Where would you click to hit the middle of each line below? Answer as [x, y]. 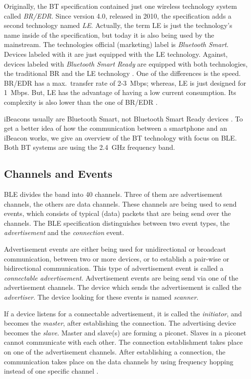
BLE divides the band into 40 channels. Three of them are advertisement [113, 194]
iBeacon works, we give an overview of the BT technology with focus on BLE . [120, 137]
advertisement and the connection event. [64, 232]
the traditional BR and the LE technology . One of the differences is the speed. [122, 73]
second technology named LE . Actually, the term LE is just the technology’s [118, 25]
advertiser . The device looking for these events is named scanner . [101, 297]
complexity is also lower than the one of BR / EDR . [81, 102]
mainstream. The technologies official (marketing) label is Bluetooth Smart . [116, 44]
